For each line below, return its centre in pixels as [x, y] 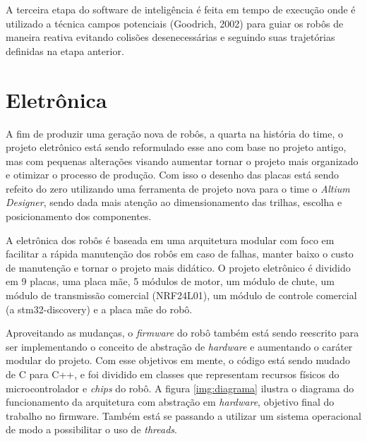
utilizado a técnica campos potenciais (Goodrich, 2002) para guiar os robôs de [175, 23]
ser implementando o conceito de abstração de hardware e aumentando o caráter [179, 346]
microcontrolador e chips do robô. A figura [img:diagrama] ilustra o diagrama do [180, 388]
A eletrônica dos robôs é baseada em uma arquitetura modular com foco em [170, 240]
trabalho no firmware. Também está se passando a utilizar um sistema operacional [183, 415]
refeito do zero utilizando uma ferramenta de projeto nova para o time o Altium [178, 188]
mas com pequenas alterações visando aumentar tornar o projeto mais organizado [182, 161]
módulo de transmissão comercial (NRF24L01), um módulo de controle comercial [181, 295]
